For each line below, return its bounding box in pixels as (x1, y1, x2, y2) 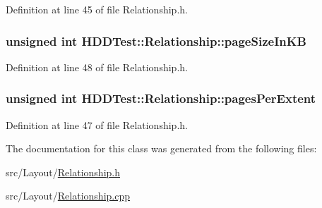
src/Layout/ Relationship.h (6, 164, 120, 179)
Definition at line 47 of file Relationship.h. (6, 117, 188, 132)
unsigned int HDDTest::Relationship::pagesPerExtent (6, 90, 316, 107)
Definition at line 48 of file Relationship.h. (6, 59, 188, 74)
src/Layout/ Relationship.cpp (6, 188, 130, 203)
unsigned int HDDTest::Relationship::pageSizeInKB (6, 32, 306, 49)
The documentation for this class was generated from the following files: (6, 141, 317, 156)
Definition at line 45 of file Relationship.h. (6, 2, 188, 16)
